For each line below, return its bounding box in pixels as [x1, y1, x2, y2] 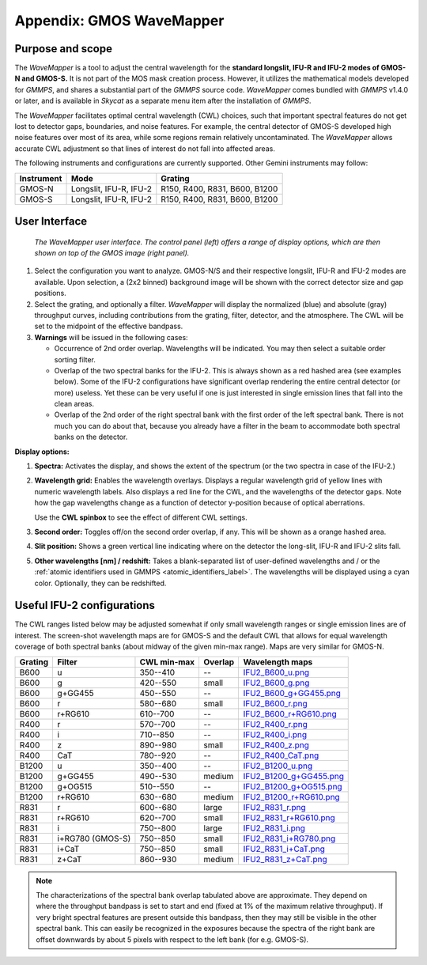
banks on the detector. [54, 432, 128, 442]
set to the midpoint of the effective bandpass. [34, 321, 183, 331]
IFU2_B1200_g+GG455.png [243, 770, 344, 781]
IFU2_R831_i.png [243, 823, 306, 834]
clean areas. [54, 399, 95, 409]
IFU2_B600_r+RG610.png [243, 708, 338, 719]
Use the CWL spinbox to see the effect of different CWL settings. [34, 513, 248, 522]
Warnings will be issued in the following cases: [34, 332, 189, 342]
